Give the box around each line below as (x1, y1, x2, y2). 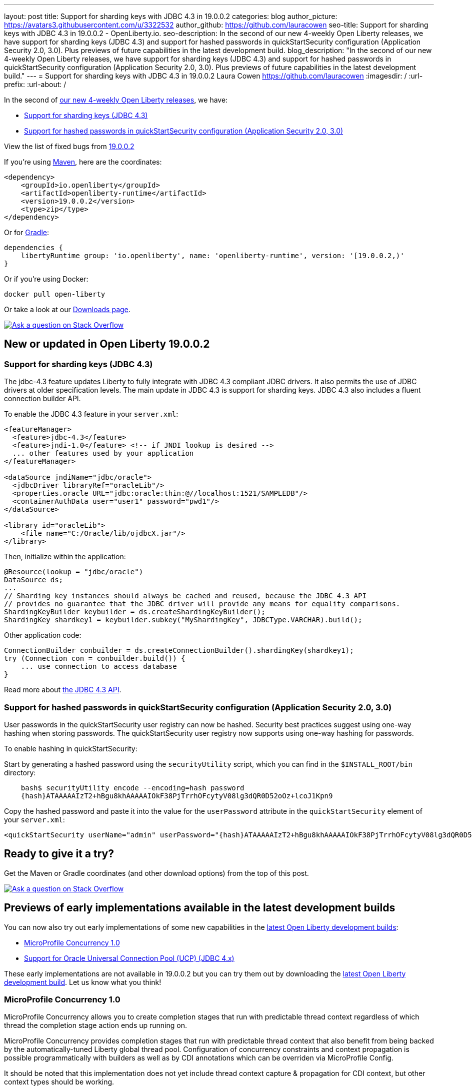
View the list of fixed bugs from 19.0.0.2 (4, 142, 134, 151)
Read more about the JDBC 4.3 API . (4, 685, 121, 694)
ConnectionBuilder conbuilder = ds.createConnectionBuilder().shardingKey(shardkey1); (4, 646, 354, 655)
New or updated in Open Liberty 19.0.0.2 (4, 338, 210, 351)
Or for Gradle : (4, 228, 49, 237)
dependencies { (4, 244, 63, 252)
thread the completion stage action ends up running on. (4, 1021, 187, 1030)
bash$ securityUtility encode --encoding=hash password (20, 783, 244, 792)
